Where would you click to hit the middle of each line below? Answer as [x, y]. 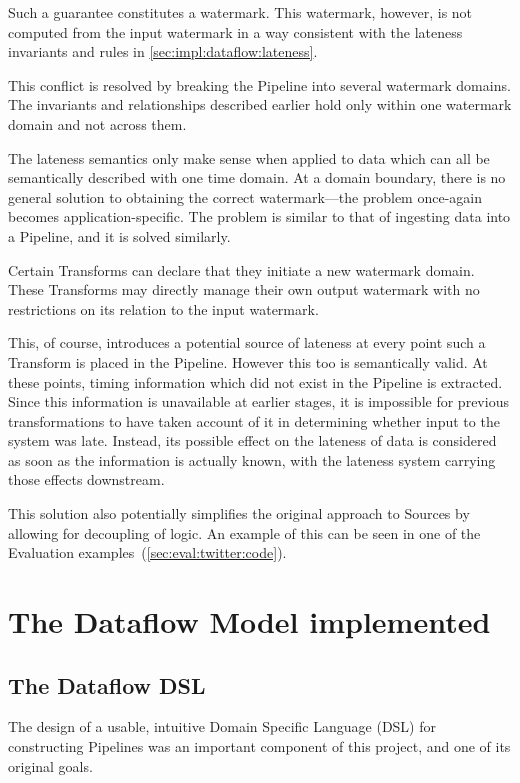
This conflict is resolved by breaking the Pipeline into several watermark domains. [259, 84]
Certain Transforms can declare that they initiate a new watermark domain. [241, 269]
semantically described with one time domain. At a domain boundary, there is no [257, 177]
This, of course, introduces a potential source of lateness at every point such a [247, 342]
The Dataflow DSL [107, 684]
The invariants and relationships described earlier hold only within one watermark [260, 104]
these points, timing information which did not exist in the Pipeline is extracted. [255, 381]
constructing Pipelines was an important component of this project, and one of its [259, 746]
